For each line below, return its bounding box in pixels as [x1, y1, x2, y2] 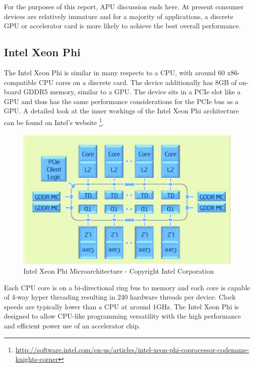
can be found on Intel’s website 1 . [4, 115, 104, 127]
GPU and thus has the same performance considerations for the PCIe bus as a [4, 96, 239, 106]
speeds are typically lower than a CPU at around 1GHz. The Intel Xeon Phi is [4, 301, 239, 311]
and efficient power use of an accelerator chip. [4, 321, 141, 331]
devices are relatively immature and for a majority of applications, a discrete [4, 11, 233, 21]
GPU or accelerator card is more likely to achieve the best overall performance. [4, 21, 241, 31]
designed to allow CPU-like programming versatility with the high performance [4, 311, 241, 321]
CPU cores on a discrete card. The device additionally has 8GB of [39, 77, 237, 87]
